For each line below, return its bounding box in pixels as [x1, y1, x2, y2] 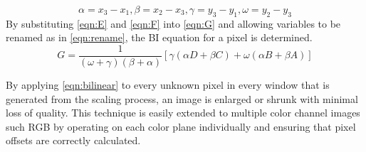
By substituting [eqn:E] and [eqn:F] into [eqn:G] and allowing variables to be [6, 16, 341, 31]
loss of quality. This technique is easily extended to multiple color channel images [6, 105, 360, 120]
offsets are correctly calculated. [6, 133, 141, 148]
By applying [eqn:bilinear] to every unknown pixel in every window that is [6, 77, 330, 92]
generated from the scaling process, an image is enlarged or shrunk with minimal [6, 91, 358, 106]
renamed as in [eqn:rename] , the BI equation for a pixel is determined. [6, 30, 313, 45]
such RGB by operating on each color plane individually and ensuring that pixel [6, 119, 356, 134]
